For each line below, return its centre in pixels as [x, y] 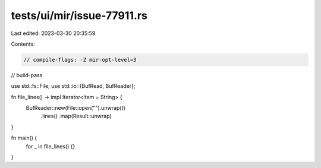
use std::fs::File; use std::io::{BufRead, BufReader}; [73, 86]
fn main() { [24, 138]
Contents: [23, 44]
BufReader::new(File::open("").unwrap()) [76, 108]
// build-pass [27, 75]
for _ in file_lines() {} [51, 146]
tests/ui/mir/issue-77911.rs [79, 15]
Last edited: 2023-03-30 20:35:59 [53, 33]
